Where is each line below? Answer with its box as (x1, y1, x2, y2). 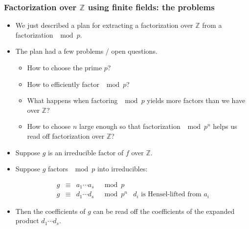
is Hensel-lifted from (141, 191, 202, 198)
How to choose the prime (27, 62, 102, 72)
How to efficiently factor (27, 79, 99, 89)
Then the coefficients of (15, 206, 86, 216)
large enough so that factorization (79, 121, 181, 131)
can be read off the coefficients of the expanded (93, 206, 235, 216)
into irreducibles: (97, 164, 148, 174)
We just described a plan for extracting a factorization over (15, 20, 193, 30)
